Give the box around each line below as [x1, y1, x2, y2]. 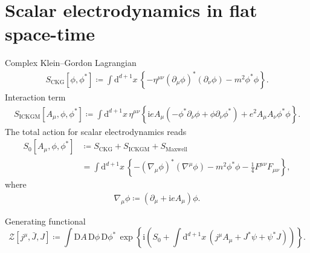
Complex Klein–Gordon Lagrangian [5, 56, 137, 69]
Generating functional [5, 214, 86, 227]
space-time [5, 21, 95, 46]
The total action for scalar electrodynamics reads [5, 125, 187, 137]
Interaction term [5, 90, 66, 103]
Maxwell [166, 146, 187, 153]
